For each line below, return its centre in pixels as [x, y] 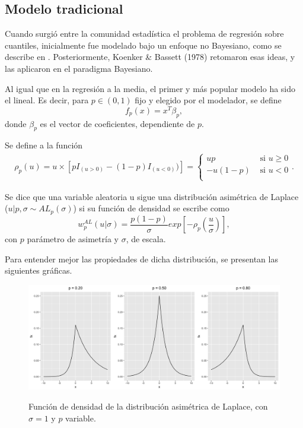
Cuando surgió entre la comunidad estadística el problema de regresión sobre [144, 34]
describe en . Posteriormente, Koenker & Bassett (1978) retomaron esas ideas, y [150, 57]
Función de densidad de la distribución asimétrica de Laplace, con [148, 406]
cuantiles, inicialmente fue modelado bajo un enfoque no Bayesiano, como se [143, 45]
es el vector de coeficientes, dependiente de [117, 123]
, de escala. [146, 239]
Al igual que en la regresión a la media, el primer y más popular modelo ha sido [150, 88]
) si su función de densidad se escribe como [151, 208]
